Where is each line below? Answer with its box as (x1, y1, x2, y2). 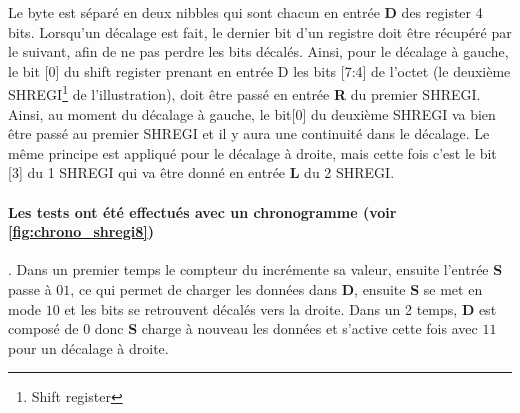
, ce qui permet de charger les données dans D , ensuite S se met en (70, 278, 483, 299)
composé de (8, 318, 79, 339)
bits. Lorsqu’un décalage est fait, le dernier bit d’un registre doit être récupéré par (8, 21, 512, 42)
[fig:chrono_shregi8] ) (8, 221, 155, 242)
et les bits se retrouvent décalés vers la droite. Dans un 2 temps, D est (64, 298, 497, 319)
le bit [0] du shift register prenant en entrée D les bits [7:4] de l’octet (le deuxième (8, 60, 511, 81)
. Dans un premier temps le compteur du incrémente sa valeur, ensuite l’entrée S (8, 259, 503, 280)
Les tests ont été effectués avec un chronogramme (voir (8, 201, 397, 222)
